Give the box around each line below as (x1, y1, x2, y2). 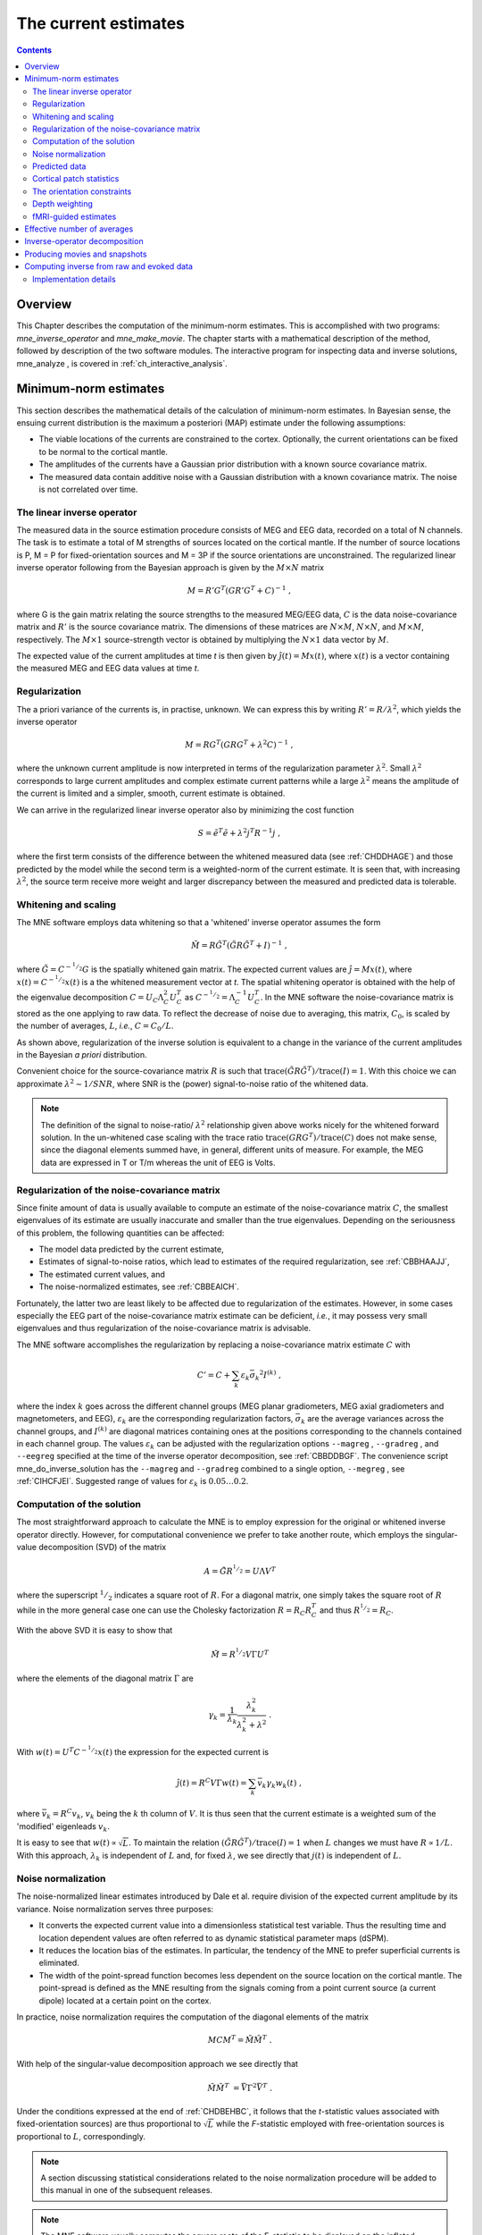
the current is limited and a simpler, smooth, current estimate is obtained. (16, 788, 286, 799)
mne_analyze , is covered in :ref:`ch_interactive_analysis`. (16, 358, 228, 368)
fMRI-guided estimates (32, 211, 117, 222)
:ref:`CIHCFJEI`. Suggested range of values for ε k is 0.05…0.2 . (16, 1476, 249, 1489)
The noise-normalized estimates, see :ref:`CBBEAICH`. (38, 1281, 240, 1292)
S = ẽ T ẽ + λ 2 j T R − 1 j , (197, 827, 281, 838)
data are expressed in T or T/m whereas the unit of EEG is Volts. (40, 1157, 276, 1168)
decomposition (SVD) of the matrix (38, 1542, 167, 1552)
